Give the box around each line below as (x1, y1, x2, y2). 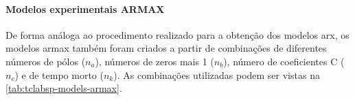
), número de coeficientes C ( (223, 54, 345, 68)
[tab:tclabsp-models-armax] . (5, 81, 122, 95)
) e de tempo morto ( (14, 67, 104, 82)
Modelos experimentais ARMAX (5, 1, 165, 16)
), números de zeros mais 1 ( (95, 54, 214, 68)
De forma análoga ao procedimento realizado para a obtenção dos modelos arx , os (5, 27, 350, 41)
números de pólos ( (5, 54, 86, 68)
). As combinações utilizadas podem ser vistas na (113, 67, 320, 82)
